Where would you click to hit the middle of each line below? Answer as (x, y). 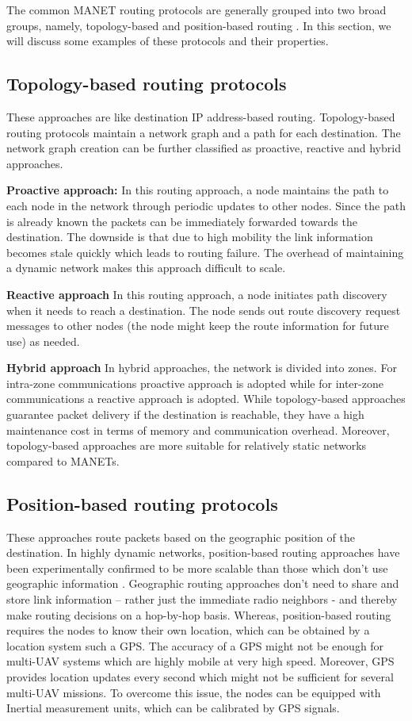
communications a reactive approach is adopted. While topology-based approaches (206, 399)
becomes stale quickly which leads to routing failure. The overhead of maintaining (205, 252)
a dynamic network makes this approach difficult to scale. (146, 268)
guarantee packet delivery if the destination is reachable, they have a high (185, 414)
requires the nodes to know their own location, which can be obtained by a (188, 630)
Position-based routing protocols (142, 503)
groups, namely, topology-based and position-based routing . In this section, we (199, 25)
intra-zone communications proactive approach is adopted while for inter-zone (195, 383)
